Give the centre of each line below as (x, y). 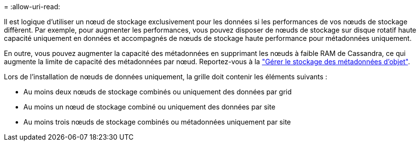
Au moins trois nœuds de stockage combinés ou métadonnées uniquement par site (157, 122)
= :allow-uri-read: (32, 7)
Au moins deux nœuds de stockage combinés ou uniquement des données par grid (158, 92)
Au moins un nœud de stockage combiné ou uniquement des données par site (150, 107)
